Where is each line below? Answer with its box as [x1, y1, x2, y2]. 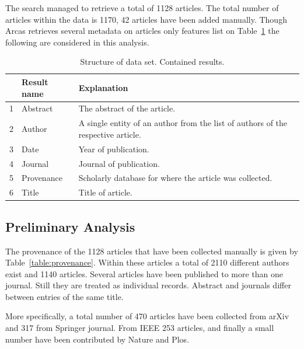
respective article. [78, 128, 141, 140]
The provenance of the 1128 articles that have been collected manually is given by [5, 245, 298, 257]
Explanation [78, 81, 128, 93]
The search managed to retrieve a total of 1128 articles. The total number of [5, 2, 279, 13]
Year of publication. [78, 142, 149, 155]
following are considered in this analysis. [5, 36, 149, 48]
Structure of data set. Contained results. [80, 55, 225, 68]
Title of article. [78, 186, 132, 198]
